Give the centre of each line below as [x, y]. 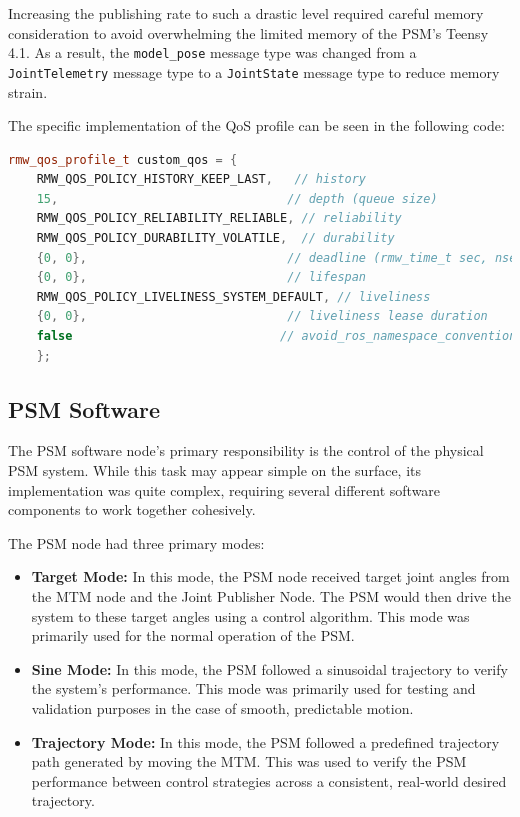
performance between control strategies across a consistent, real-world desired [269, 780]
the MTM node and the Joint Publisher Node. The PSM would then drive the [271, 595]
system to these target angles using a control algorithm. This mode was [250, 615]
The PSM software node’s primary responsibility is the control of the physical [246, 450]
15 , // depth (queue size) [237, 198]
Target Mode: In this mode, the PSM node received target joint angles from [270, 576]
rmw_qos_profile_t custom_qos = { [123, 159]
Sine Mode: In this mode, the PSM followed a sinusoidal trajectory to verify [269, 668]
